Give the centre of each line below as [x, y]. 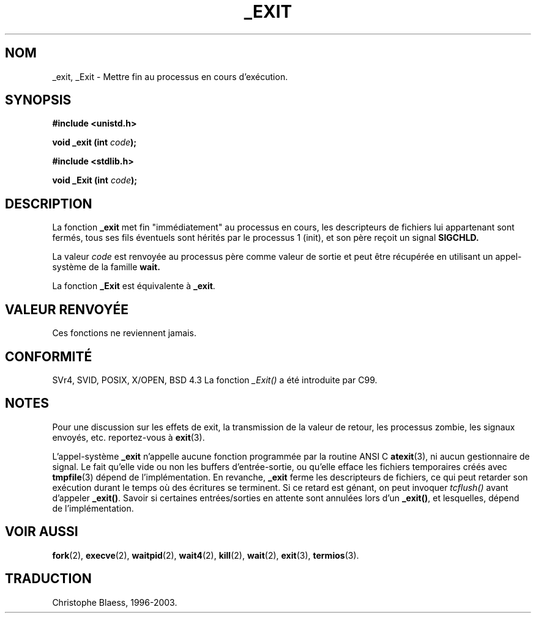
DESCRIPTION [49, 204]
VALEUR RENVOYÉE [67, 309]
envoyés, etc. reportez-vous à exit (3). [128, 437]
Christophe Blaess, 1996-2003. [115, 602]
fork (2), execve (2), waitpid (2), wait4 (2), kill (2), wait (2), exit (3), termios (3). [206, 555]
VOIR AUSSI [42, 532]
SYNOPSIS [38, 100]
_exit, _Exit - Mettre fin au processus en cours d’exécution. [170, 76]
